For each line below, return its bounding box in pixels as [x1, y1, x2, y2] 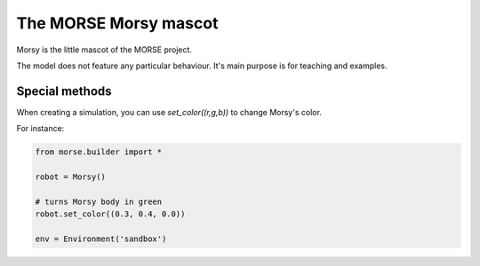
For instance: [16, 123, 65, 134]
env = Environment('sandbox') [35, 233, 167, 244]
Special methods [16, 83, 112, 98]
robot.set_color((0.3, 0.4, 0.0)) [35, 209, 186, 219]
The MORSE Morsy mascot [16, 13, 219, 33]
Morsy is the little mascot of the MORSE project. [16, 44, 193, 55]
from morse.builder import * [35, 147, 163, 157]
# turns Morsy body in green [35, 196, 163, 207]
